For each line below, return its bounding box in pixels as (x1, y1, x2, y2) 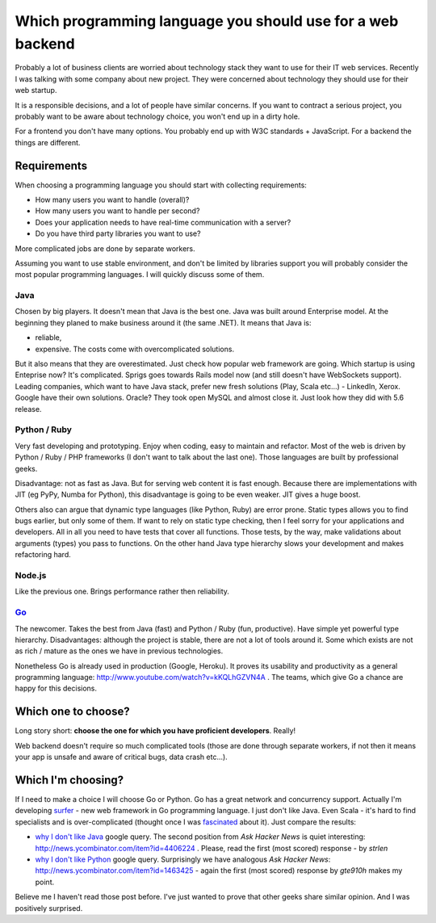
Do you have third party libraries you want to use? (35, 229, 201, 238)
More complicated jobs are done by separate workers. (15, 243, 195, 254)
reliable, (35, 333, 62, 342)
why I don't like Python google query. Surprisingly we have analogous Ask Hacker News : (35, 854, 331, 864)
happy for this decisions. (15, 683, 97, 694)
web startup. (15, 86, 57, 95)
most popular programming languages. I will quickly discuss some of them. (15, 270, 265, 279)
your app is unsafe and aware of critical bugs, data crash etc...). (15, 752, 228, 762)
